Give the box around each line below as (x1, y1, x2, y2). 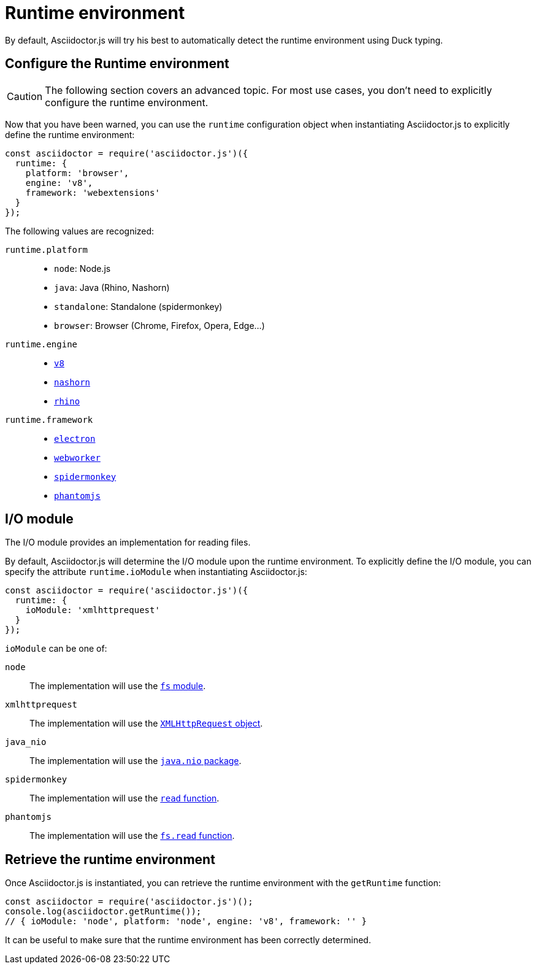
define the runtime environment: (5, 129, 135, 140)
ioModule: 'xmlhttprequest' (25, 605, 160, 616)
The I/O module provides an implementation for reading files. (5, 537, 251, 548)
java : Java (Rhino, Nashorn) (54, 282, 170, 293)
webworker (54, 452, 101, 463)
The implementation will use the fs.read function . (29, 830, 235, 841)
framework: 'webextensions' (25, 187, 160, 198)
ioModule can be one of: (5, 643, 107, 654)
